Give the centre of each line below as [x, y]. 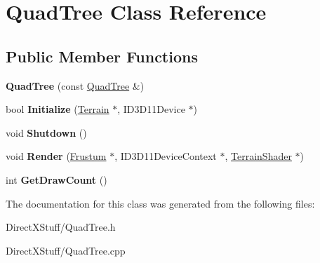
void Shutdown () [46, 132]
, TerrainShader [258, 156]
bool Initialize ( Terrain [58, 109]
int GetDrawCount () [56, 179]
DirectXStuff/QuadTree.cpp [66, 250]
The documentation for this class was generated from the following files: [160, 203]
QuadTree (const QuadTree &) [75, 85]
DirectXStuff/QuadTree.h [61, 227]
